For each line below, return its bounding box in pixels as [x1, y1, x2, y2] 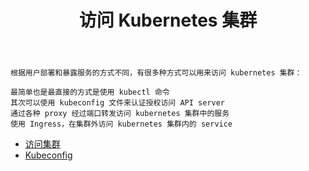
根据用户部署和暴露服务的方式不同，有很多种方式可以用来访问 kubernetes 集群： [10, 68, 303, 78]
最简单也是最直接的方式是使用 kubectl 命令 [10, 87, 170, 98]
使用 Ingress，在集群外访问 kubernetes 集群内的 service [10, 119, 233, 130]
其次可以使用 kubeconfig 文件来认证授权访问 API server [10, 98, 226, 108]
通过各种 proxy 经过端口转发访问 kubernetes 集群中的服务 [10, 109, 230, 119]
